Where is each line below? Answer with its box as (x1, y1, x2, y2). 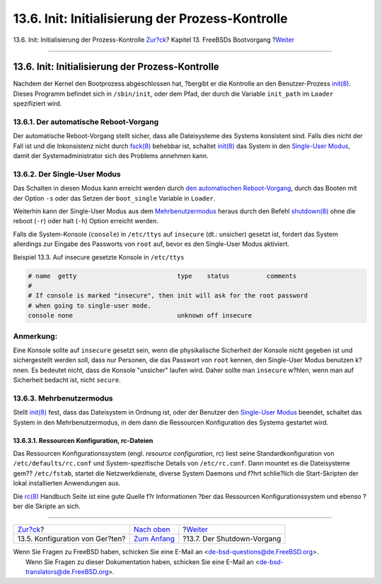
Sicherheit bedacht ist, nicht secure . (13, 376, 122, 384)
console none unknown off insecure (28, 312, 253, 320)
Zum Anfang (133, 534, 175, 544)
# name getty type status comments (28, 271, 297, 280)
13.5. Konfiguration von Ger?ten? (17, 534, 126, 544)
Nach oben (133, 524, 170, 534)
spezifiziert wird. (13, 99, 62, 108)
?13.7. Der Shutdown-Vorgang (183, 534, 282, 544)
